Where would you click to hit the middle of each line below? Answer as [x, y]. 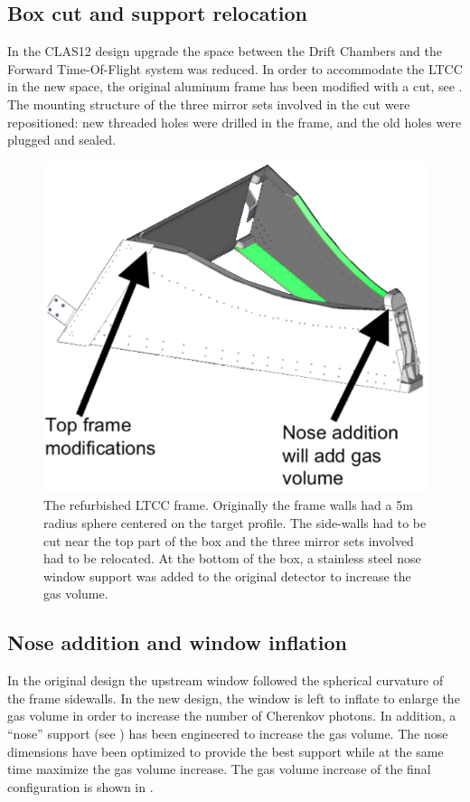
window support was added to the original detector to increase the [227, 576]
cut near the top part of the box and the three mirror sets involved [229, 540]
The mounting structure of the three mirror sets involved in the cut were [209, 104]
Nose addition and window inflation [177, 642]
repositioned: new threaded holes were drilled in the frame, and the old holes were [235, 122]
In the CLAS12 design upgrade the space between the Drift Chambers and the [225, 51]
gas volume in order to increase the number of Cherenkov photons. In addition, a [232, 716]
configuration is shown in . [80, 786]
